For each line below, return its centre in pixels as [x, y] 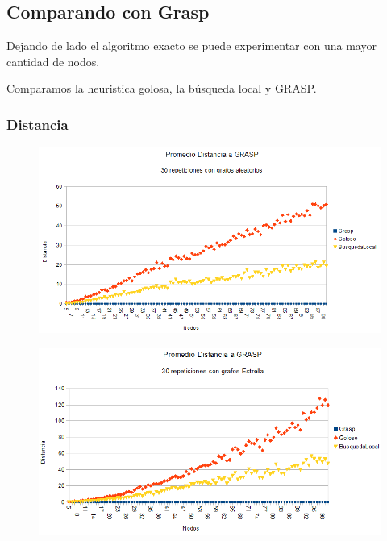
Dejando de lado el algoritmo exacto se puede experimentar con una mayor [191, 46]
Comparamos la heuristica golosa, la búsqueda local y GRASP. [162, 88]
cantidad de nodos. [53, 61]
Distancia [37, 124]
